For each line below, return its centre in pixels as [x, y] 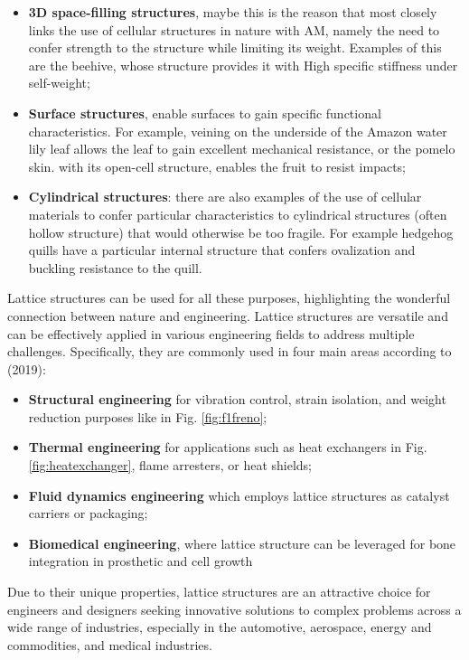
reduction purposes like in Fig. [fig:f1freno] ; [148, 416]
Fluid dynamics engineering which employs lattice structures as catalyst [239, 495]
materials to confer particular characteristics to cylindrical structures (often [238, 214]
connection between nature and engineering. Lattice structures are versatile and [228, 315]
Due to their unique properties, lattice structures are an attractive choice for [219, 592]
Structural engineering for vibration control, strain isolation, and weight [237, 399]
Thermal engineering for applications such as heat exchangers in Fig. [228, 447]
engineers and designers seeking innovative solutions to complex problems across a [234, 609]
